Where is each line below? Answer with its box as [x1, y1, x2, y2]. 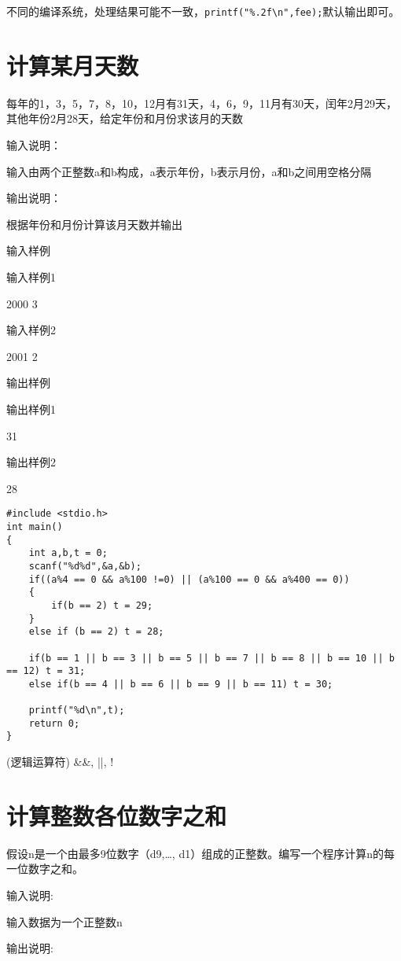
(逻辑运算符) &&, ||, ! [6, 753, 114, 770]
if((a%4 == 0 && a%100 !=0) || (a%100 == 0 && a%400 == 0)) [28, 573, 350, 585]
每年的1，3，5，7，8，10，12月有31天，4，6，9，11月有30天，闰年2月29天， [6, 94, 397, 111]
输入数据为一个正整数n [6, 913, 123, 930]
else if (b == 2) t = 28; [28, 626, 164, 638]
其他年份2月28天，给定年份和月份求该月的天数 [6, 110, 243, 127]
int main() [6, 521, 63, 532]
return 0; [28, 717, 80, 729]
